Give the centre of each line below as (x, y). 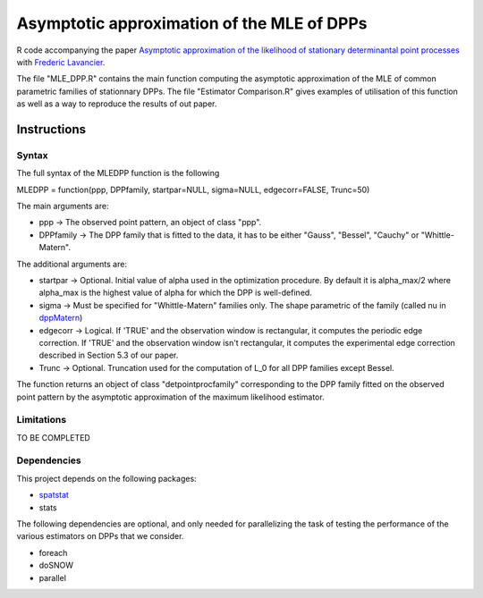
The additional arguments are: (72, 264)
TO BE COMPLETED (54, 437)
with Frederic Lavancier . (61, 62)
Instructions (51, 129)
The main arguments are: (63, 206)
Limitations (42, 420)
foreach (53, 552)
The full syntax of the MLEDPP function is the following (118, 173)
